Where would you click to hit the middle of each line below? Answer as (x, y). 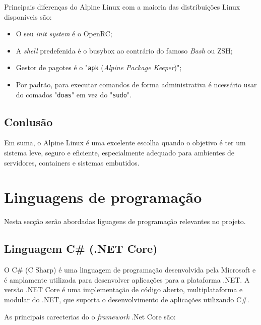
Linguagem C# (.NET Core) (81, 249)
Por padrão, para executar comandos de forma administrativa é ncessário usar (136, 85)
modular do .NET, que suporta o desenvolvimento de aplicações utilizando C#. (127, 299)
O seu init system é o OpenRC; (64, 34)
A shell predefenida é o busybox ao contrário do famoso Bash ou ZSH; (124, 50)
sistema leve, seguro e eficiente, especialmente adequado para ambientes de (119, 153)
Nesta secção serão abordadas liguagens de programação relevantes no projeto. (125, 221)
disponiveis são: (28, 16)
